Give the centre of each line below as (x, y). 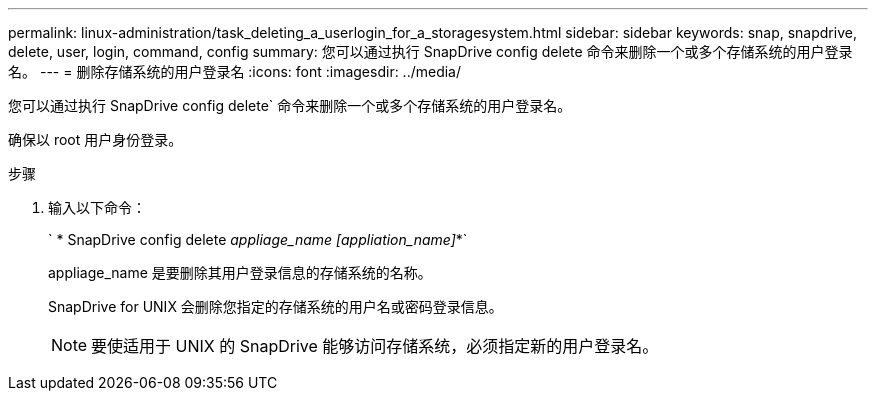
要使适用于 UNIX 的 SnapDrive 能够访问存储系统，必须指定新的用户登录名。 (375, 346)
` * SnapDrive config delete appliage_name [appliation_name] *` (258, 239)
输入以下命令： (97, 207)
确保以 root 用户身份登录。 (95, 139)
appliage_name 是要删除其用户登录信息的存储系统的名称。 (240, 272)
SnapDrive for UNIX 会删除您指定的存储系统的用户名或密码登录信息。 (275, 306)
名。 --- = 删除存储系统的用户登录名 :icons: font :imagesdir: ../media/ (235, 71)
